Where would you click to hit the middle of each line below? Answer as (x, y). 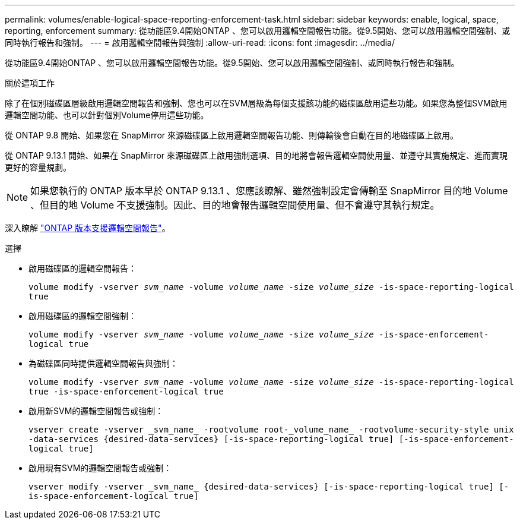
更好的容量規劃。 (38, 167)
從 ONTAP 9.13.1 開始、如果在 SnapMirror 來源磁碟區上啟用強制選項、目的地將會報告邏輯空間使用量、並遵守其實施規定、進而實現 (256, 155)
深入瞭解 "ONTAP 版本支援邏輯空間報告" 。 (88, 228)
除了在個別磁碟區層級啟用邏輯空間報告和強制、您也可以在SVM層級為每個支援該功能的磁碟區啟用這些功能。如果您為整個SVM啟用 (256, 103)
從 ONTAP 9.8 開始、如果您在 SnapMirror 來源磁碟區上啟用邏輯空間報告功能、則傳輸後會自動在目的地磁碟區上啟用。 (232, 135)
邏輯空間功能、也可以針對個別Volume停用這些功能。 (107, 115)
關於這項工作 (30, 83)
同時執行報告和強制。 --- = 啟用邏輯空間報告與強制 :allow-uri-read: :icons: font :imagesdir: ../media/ (200, 42)
